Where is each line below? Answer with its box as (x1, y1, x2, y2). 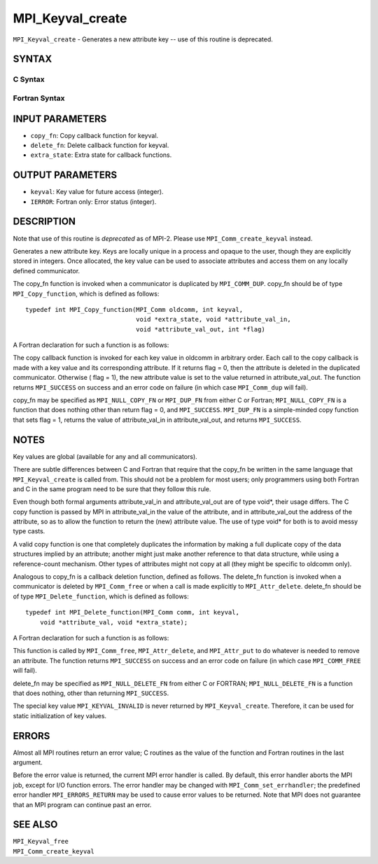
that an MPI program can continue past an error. (13, 800, 152, 809)
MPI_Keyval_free (13, 837, 69, 846)
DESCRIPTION (13, 216, 76, 228)
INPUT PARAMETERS (13, 113, 107, 125)
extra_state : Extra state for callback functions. (30, 151, 172, 159)
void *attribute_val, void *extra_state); (39, 618, 188, 626)
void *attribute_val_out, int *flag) (135, 325, 265, 333)
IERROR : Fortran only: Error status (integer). (30, 197, 157, 206)
